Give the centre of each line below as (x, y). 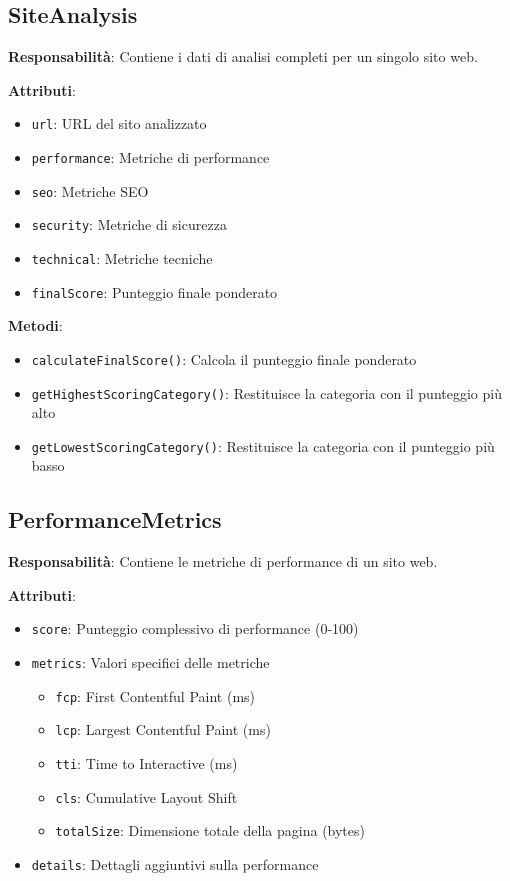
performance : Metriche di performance (150, 157)
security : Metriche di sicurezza (129, 224)
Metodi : (35, 325)
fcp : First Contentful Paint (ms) (155, 695)
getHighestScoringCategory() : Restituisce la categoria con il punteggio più (266, 392)
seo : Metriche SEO (90, 190)
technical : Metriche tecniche (122, 258)
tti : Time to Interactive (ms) (146, 763)
